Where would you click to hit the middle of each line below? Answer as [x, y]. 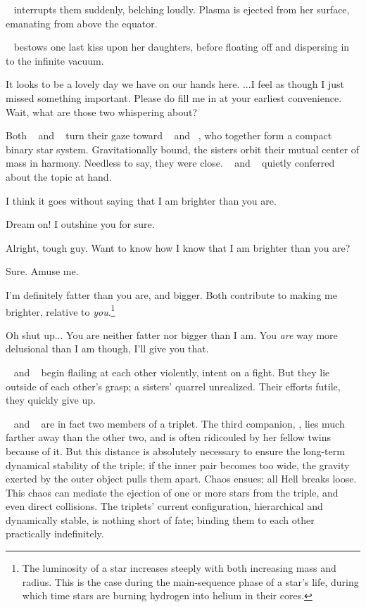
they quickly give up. [51, 400]
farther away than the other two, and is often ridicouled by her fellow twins [168, 437]
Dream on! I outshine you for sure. [80, 224]
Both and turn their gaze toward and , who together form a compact [169, 135]
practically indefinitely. [55, 533]
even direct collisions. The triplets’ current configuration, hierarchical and [164, 506]
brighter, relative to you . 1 [61, 310]
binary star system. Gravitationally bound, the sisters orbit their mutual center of [183, 149]
